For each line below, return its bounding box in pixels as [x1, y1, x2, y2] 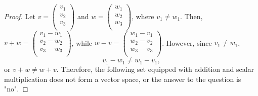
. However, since [162, 37, 212, 48]
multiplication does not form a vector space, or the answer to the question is [4, 73, 241, 84]
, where [132, 11, 154, 21]
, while [71, 37, 93, 48]
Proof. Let [4, 11, 35, 21]
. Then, [180, 11, 203, 21]
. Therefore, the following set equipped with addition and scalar [56, 64, 254, 74]
